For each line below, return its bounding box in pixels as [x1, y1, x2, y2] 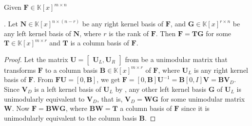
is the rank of [109, 28, 149, 38]
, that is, [97, 93, 123, 104]
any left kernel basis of [4, 28, 71, 38]
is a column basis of [70, 38, 129, 48]
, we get [97, 74, 120, 84]
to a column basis [45, 64, 98, 75]
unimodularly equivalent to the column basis [4, 112, 137, 123]
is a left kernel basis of [34, 84, 101, 94]
